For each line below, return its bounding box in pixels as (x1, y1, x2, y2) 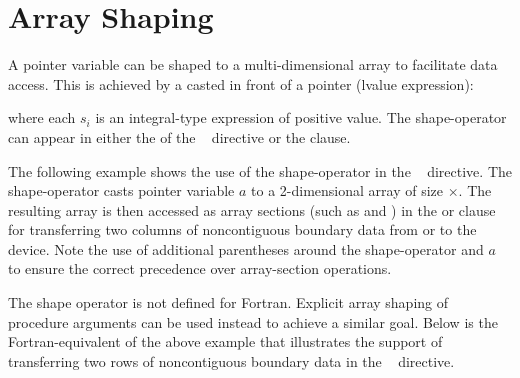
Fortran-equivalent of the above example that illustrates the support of (8, 331, 443, 352)
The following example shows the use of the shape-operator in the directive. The (8, 160, 512, 181)
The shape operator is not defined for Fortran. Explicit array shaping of (8, 292, 449, 313)
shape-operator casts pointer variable (8, 180, 235, 201)
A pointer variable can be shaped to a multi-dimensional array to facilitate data (8, 54, 498, 75)
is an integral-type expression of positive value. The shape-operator (95, 107, 507, 128)
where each (8, 107, 76, 128)
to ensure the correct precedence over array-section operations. (8, 258, 392, 279)
